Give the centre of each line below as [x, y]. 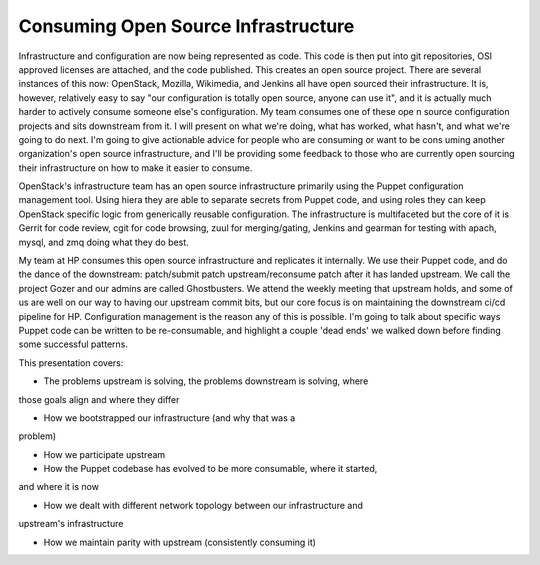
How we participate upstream [104, 454]
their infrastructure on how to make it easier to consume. [135, 167]
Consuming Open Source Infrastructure [186, 26]
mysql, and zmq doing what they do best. [103, 242]
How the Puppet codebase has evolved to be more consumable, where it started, [210, 469]
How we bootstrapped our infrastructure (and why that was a [169, 417]
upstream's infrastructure [71, 524]
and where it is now [59, 487]
